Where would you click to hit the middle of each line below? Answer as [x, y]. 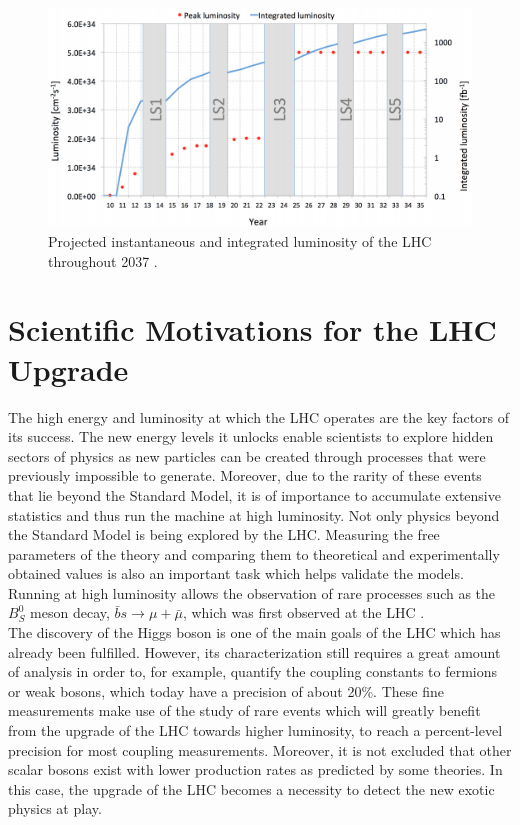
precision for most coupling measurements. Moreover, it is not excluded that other [260, 749]
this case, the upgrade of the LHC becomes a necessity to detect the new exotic [251, 788]
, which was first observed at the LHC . [303, 612]
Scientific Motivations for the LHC [252, 329]
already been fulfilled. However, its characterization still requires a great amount [254, 651]
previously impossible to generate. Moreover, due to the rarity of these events [245, 475]
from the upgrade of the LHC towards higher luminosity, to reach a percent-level [255, 730]
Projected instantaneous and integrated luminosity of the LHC [240, 241]
